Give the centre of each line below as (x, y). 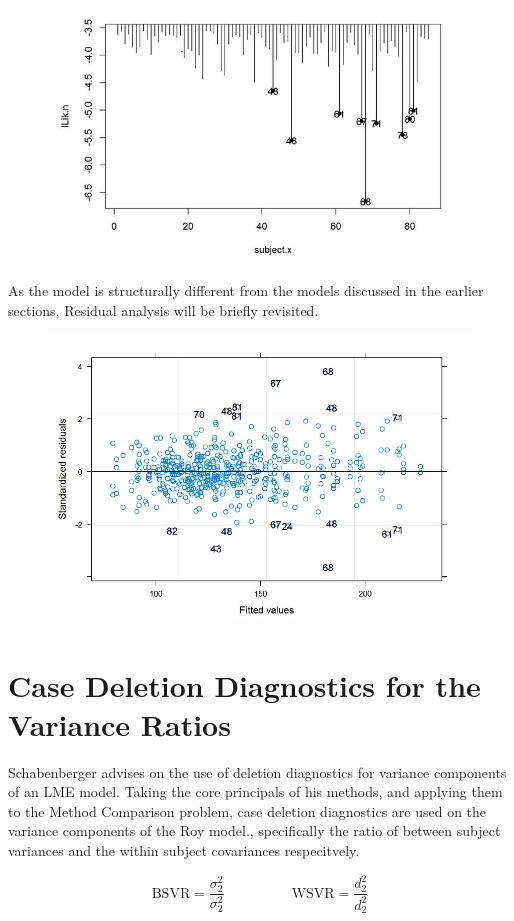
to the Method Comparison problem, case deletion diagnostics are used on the (247, 810)
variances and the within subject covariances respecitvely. (184, 850)
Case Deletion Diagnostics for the (244, 684)
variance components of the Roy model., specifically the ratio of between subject (254, 830)
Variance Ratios (119, 723)
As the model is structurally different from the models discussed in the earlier (246, 290)
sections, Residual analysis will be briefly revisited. (163, 309)
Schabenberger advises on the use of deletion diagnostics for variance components (257, 771)
